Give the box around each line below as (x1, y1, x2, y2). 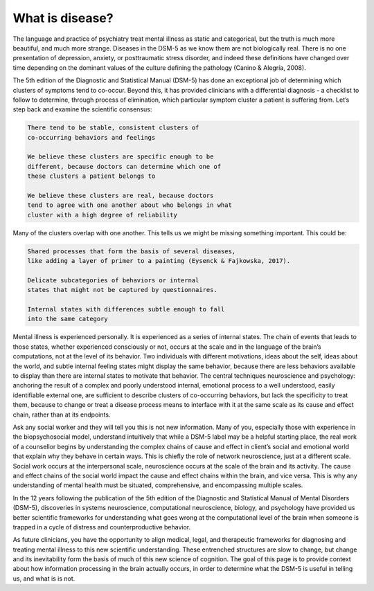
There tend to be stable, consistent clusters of (27, 124, 199, 131)
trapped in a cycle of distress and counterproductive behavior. (12, 522, 191, 531)
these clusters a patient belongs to (27, 172, 156, 180)
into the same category (27, 315, 109, 323)
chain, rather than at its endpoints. (12, 410, 111, 419)
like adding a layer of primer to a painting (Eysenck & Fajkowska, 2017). (27, 257, 291, 265)
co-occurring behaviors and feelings (27, 134, 156, 141)
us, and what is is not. (12, 574, 75, 583)
